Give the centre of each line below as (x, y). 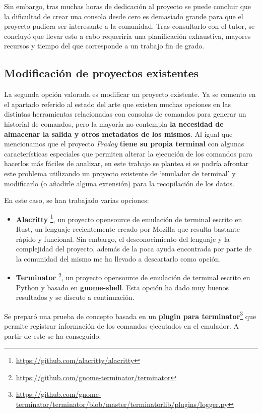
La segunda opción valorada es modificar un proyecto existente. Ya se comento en (130, 94)
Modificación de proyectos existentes (102, 73)
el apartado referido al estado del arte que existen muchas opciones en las (118, 104)
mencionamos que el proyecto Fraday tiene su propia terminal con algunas (124, 144)
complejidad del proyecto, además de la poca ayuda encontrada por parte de (134, 249)
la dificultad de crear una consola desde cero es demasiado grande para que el (124, 16)
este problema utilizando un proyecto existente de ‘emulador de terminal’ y (120, 173)
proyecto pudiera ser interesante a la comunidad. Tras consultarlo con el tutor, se (129, 26)
